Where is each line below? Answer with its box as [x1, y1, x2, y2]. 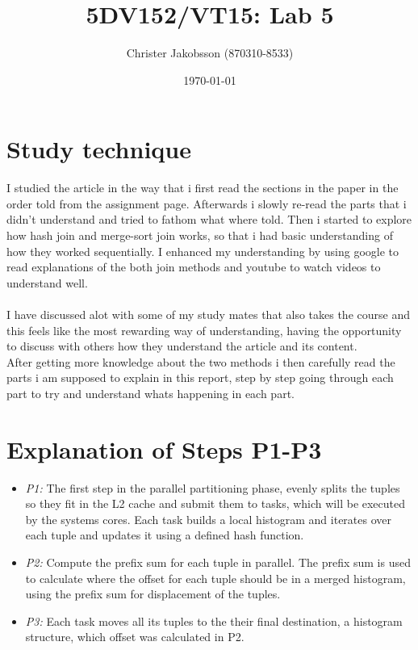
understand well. [6, 274, 88, 291]
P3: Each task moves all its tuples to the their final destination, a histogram [25, 612, 403, 629]
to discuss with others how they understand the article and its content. [6, 338, 357, 354]
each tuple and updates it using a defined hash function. [25, 526, 304, 543]
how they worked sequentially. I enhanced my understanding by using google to [6, 242, 399, 259]
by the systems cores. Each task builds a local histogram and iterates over [25, 510, 391, 527]
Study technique [6, 132, 191, 166]
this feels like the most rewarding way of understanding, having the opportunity [6, 321, 402, 338]
